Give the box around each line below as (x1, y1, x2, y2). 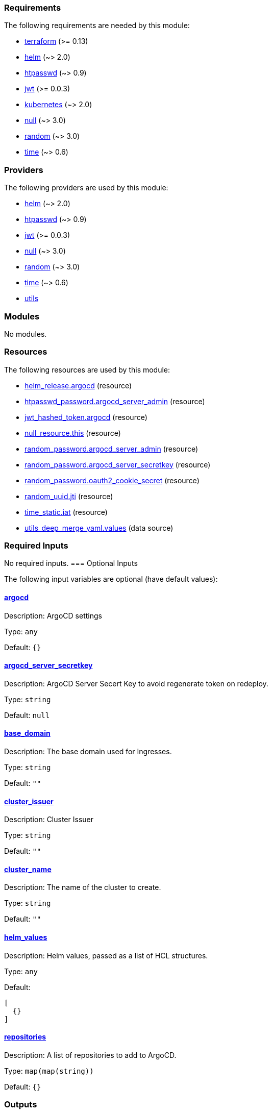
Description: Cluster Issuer (4, 815, 93, 824)
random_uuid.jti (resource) (24, 491, 113, 501)
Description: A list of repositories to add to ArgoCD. (4, 1050, 177, 1059)
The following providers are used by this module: (4, 183, 168, 192)
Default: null (4, 710, 50, 720)
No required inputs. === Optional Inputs (4, 559, 138, 568)
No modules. (4, 329, 47, 338)
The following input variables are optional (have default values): (4, 575, 218, 584)
